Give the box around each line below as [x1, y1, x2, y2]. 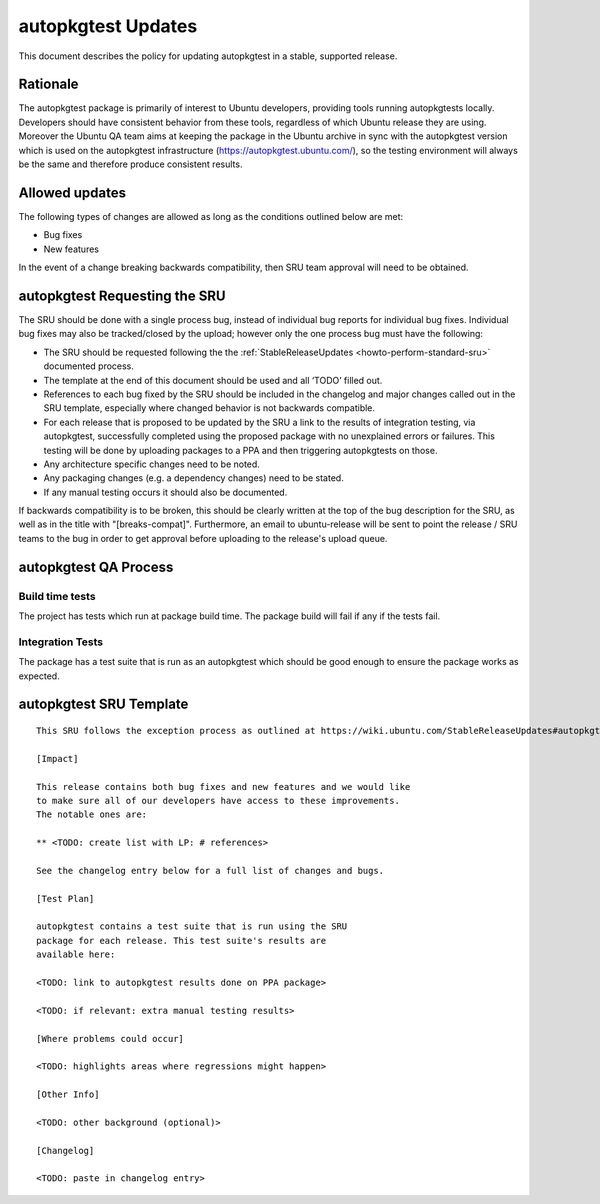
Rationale [18, 76, 79, 93]
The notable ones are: [36, 809, 148, 820]
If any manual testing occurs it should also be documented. [43, 486, 288, 498]
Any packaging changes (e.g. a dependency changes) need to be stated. [43, 472, 344, 484]
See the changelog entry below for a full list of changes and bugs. [36, 865, 385, 876]
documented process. [43, 360, 135, 372]
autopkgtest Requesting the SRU [18, 287, 226, 304]
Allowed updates [18, 184, 127, 201]
